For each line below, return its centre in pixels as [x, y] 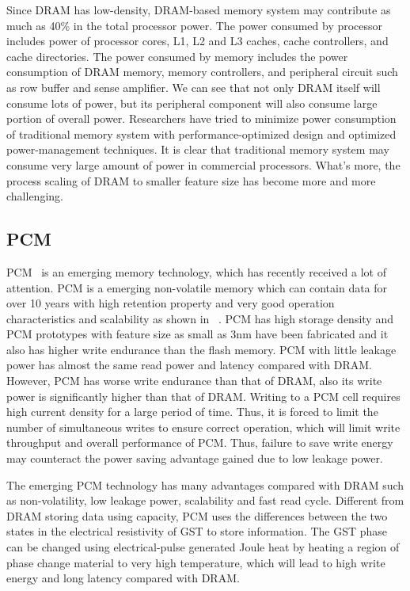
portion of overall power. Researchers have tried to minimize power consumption [201, 118]
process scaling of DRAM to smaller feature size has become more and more [191, 180]
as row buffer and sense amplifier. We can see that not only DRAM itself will [194, 87]
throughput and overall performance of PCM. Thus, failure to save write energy [200, 442]
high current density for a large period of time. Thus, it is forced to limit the [192, 412]
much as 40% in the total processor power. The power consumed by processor [195, 25]
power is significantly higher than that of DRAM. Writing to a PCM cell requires [203, 396]
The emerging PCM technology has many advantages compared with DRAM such [205, 484]
